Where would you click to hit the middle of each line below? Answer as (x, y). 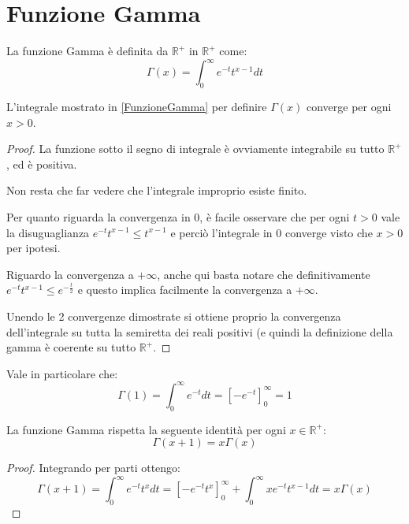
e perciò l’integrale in (221, 232)
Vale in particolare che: (62, 373)
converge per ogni (349, 107)
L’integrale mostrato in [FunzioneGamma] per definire (137, 107)
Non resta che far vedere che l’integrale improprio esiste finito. (157, 190)
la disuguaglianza (48, 232)
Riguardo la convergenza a (70, 274)
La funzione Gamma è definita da (87, 51)
